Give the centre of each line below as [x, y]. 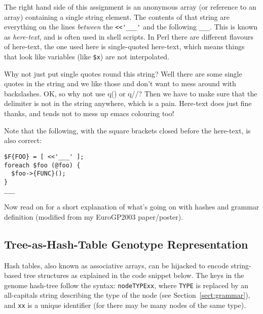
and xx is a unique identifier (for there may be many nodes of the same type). [125, 305]
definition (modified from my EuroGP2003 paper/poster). [94, 216]
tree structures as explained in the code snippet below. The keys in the [134, 275]
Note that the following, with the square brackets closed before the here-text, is [127, 130]
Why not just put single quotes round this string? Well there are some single [123, 73]
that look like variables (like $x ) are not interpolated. [87, 57]
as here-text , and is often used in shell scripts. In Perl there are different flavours [129, 36]
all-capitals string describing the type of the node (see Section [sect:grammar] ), [127, 295]
